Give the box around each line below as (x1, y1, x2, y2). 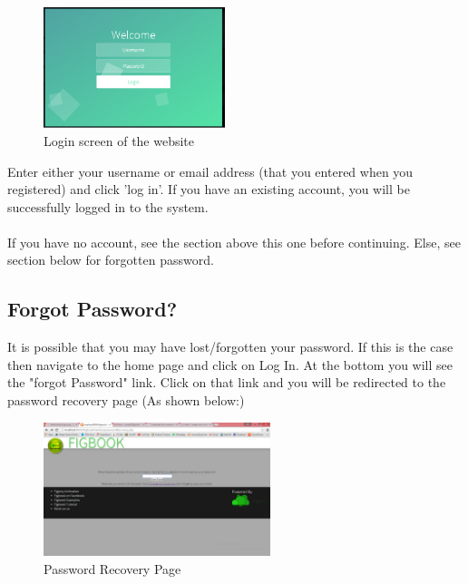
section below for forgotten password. (7, 250, 214, 269)
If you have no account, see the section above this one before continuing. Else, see (7, 232, 461, 251)
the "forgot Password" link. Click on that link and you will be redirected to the (7, 373, 446, 392)
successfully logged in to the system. (7, 197, 209, 216)
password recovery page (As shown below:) (7, 391, 245, 410)
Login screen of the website (44, 131, 195, 150)
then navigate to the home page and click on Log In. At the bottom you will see (7, 355, 453, 374)
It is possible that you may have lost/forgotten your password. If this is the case (7, 337, 453, 356)
